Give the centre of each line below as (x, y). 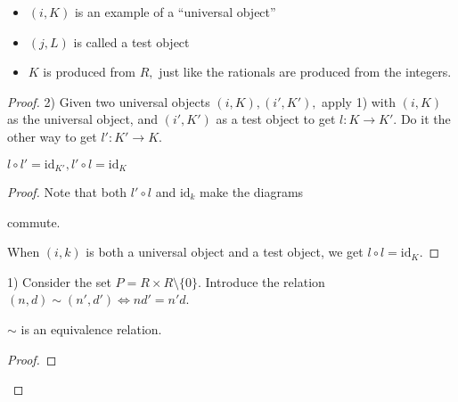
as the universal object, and (82, 119)
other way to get (52, 136)
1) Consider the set (59, 281)
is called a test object (131, 41)
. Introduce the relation (262, 281)
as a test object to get (276, 119)
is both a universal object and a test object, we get (225, 252)
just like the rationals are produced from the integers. (305, 72)
